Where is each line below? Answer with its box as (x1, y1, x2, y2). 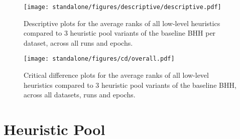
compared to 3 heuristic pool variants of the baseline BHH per (24, 28, 216, 38)
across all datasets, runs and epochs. (24, 89, 136, 100)
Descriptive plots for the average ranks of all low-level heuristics (24, 18, 220, 28)
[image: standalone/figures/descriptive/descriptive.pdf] (24, 4, 221, 11)
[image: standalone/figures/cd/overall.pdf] (24, 55, 175, 63)
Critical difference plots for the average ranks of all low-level (24, 70, 209, 80)
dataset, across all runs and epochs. (24, 37, 133, 48)
